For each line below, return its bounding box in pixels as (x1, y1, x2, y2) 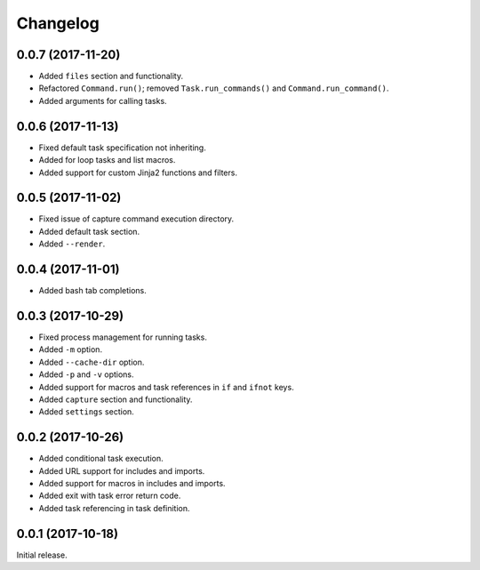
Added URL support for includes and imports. (38, 465, 205, 476)
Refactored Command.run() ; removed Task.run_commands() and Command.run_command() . (38, 83, 389, 93)
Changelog (16, 13, 100, 33)
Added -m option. (38, 344, 102, 355)
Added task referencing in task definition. (38, 502, 190, 513)
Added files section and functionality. (38, 71, 184, 82)
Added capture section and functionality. (38, 394, 193, 405)
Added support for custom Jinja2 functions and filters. (38, 167, 237, 178)
